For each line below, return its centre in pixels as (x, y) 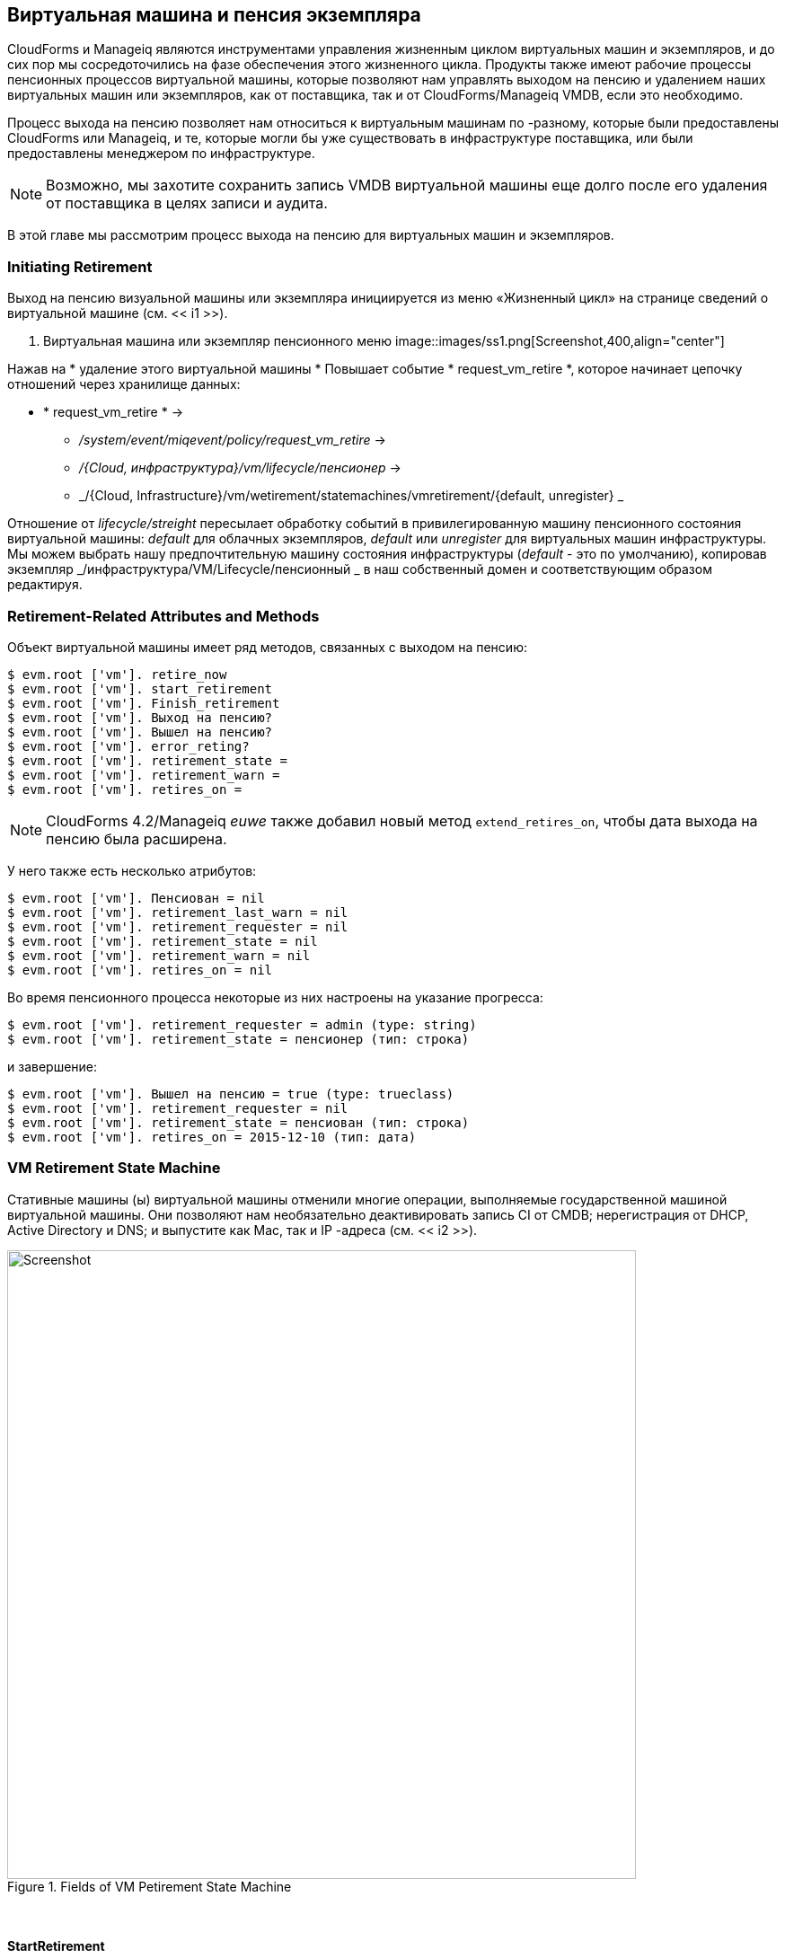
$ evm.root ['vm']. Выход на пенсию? (140, 717)
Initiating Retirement (80, 266)
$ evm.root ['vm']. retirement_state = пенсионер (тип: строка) (238, 1039)
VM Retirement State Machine (114, 1168)
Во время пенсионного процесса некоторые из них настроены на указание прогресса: (275, 997)
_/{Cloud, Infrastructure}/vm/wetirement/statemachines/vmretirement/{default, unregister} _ (352, 496)
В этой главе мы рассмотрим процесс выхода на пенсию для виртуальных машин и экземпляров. (311, 235)
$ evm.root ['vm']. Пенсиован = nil (136, 898)
